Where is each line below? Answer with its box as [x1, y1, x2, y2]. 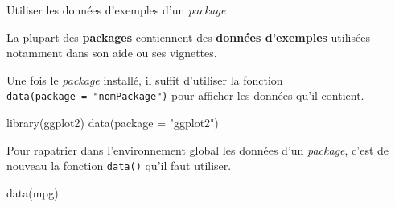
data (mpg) [6, 184, 59, 201]
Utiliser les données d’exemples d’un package [6, 2, 226, 18]
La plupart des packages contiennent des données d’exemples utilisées [6, 28, 370, 45]
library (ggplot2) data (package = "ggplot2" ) [6, 114, 219, 131]
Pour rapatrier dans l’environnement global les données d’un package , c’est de [6, 141, 389, 158]
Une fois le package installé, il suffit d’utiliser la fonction [6, 71, 283, 88]
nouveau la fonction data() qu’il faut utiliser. [6, 157, 232, 174]
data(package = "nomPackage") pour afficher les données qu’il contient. [6, 87, 364, 104]
